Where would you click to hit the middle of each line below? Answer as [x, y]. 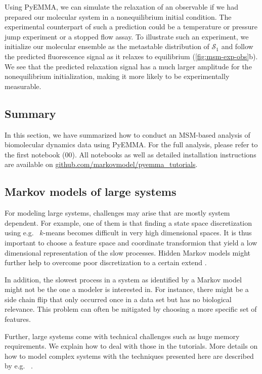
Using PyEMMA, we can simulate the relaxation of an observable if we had [121, 7]
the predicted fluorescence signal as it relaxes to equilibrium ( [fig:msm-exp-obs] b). [131, 56]
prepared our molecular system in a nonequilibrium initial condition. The [118, 16]
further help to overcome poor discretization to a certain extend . [106, 262]
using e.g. [19, 233]
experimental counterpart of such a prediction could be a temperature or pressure [131, 27]
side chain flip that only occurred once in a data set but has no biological [118, 299]
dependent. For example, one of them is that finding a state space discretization [128, 222]
